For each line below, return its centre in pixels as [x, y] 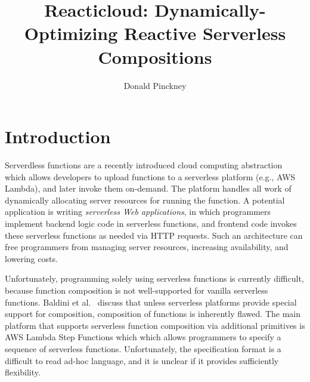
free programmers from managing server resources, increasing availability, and [147, 247]
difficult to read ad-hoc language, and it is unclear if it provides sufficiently [142, 360]
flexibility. [23, 372]
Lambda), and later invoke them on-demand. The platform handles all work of [148, 188]
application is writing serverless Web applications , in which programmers [138, 212]
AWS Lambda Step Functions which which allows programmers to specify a [143, 337]
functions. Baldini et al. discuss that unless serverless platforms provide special [151, 302]
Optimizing [71, 33]
